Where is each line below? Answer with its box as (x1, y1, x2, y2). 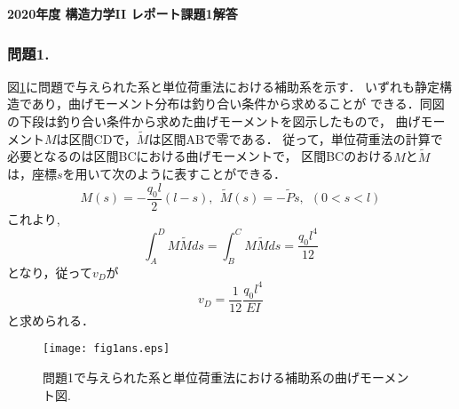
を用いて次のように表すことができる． (62, 164, 286, 183)
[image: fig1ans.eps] (43, 342, 170, 356)
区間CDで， (68, 129, 137, 148)
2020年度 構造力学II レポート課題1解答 (7, 4, 238, 22)
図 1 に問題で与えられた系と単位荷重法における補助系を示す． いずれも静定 (7, 76, 440, 95)
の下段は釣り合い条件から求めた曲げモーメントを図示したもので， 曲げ (7, 112, 421, 130)
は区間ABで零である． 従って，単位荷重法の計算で (148, 129, 443, 148)
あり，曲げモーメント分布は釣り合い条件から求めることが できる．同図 (31, 94, 445, 113)
